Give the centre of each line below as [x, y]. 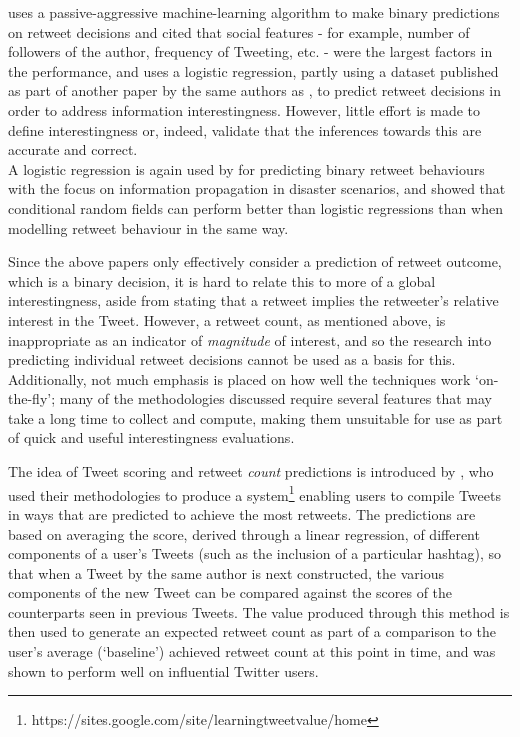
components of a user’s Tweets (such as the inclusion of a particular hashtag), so [255, 553]
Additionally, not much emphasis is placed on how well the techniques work [239, 378]
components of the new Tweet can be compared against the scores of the [230, 592]
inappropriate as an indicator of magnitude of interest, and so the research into [250, 339]
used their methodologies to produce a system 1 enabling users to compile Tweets [254, 493]
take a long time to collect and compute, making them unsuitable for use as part [255, 417]
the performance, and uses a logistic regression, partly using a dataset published [253, 70]
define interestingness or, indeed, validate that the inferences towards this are [245, 129]
